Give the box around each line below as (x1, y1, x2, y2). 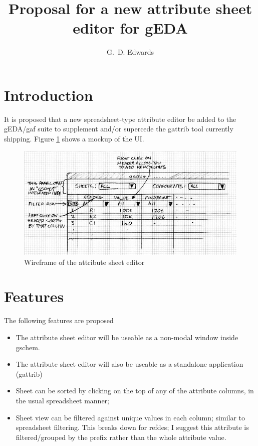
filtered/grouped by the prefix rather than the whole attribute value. (16, 431, 226, 442)
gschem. (16, 342, 40, 352)
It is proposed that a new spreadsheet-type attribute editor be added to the (4, 113, 236, 124)
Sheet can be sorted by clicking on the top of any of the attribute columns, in (16, 385, 254, 396)
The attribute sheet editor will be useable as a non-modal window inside (16, 332, 238, 342)
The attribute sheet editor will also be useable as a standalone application (16, 359, 243, 369)
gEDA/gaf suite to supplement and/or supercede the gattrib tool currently (4, 123, 233, 134)
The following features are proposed (4, 315, 114, 326)
